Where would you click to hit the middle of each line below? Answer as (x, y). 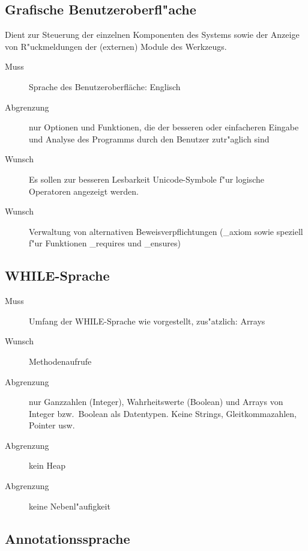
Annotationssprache (68, 538)
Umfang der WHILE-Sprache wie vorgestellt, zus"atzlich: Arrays (147, 321)
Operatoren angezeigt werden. (84, 191)
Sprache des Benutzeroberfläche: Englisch (105, 86)
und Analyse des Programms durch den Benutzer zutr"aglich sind (149, 139)
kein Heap (47, 465)
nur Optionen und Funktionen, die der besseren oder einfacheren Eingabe (164, 127)
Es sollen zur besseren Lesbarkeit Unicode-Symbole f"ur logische (146, 179)
